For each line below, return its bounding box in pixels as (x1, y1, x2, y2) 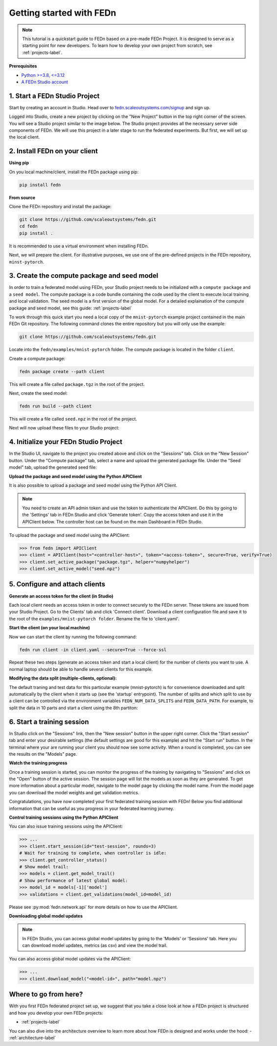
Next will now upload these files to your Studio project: (9, 425, 119, 431)
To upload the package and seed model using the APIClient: (9, 532, 130, 538)
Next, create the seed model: (9, 390, 68, 396)
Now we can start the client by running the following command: (9, 634, 137, 640)
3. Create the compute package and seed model (9, 272, 159, 280)
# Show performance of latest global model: (19, 878, 128, 883)
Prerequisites (9, 63, 37, 69)
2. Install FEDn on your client (9, 147, 98, 155)
